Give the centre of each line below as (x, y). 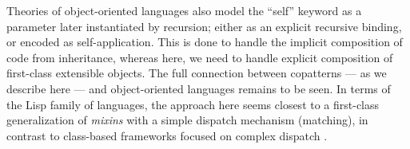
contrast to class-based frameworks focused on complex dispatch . (167, 135)
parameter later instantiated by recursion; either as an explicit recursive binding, (204, 26)
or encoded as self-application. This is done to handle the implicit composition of (205, 42)
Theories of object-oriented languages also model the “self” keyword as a (184, 10)
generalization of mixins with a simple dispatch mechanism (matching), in (187, 120)
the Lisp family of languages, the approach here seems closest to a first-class (193, 104)
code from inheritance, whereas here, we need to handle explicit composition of (200, 57)
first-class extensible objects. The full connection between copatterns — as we (197, 73)
